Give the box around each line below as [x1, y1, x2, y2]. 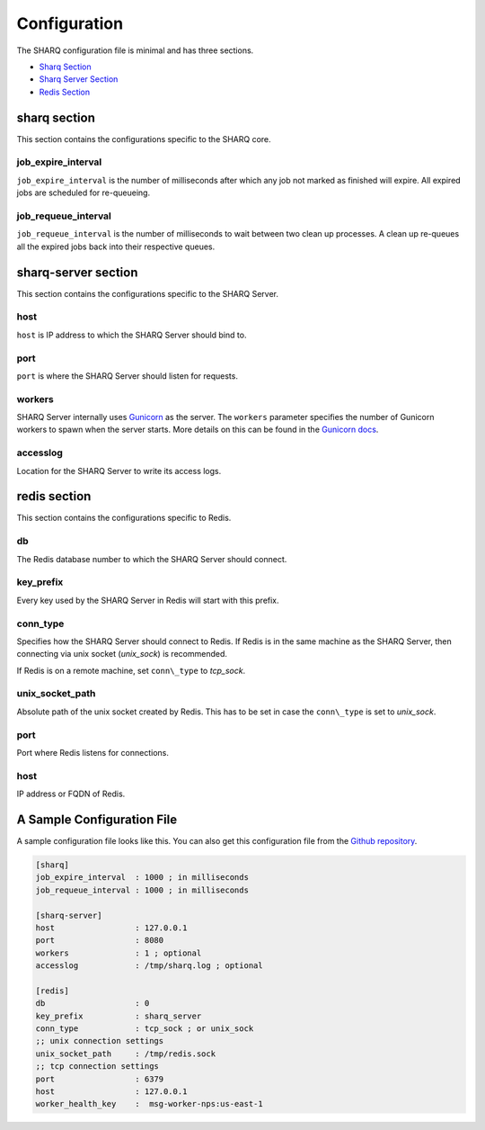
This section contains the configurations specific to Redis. [16, 513, 232, 524]
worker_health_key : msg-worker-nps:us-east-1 [35, 1099, 264, 1109]
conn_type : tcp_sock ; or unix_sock [35, 1024, 254, 1034]
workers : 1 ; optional [35, 947, 202, 958]
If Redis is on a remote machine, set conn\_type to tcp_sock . [16, 665, 246, 676]
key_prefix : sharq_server [35, 1010, 202, 1021]
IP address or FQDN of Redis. [16, 788, 126, 800]
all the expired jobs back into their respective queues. [16, 241, 216, 252]
